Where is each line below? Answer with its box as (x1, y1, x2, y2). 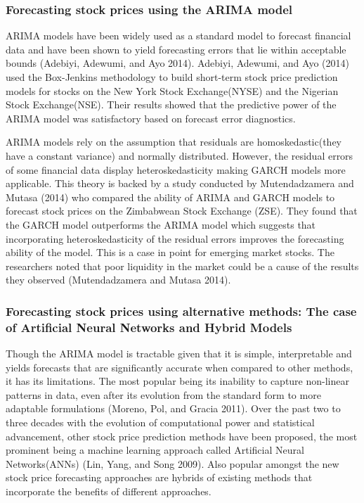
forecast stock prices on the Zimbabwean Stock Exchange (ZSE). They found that (6, 203, 358, 218)
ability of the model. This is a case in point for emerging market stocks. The (6, 245, 334, 260)
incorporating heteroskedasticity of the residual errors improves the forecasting (6, 231, 344, 246)
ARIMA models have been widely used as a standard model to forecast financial (6, 28, 351, 43)
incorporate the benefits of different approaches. (6, 483, 212, 498)
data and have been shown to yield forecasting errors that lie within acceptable (6, 42, 346, 56)
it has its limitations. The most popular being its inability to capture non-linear (6, 374, 349, 388)
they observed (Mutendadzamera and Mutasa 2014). (6, 272, 231, 287)
